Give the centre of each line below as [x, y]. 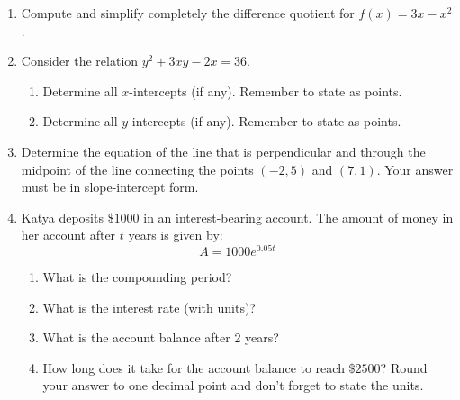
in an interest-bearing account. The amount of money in [298, 217]
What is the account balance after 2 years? [161, 337]
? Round [404, 367]
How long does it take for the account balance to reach [194, 367]
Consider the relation [80, 61]
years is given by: [176, 235]
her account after [68, 235]
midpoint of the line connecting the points [137, 169]
